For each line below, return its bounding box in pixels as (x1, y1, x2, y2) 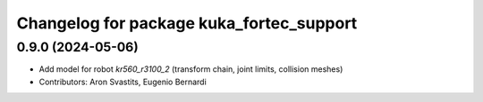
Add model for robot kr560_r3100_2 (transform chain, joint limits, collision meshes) (38, 64, 343, 75)
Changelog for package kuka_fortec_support (16, 13, 358, 33)
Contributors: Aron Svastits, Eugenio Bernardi (38, 76, 208, 87)
